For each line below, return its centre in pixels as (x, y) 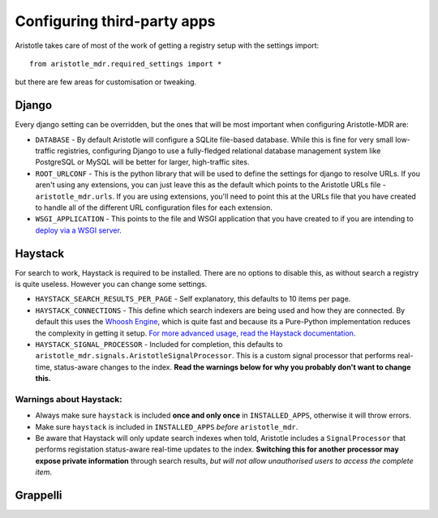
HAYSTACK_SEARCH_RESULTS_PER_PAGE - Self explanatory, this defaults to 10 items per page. (193, 299)
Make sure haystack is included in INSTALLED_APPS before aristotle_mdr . (167, 426)
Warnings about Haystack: (69, 399)
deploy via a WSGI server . (78, 230)
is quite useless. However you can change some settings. (111, 285)
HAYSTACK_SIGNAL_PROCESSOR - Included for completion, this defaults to (159, 344)
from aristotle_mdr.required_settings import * (126, 64)
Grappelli (39, 496)
